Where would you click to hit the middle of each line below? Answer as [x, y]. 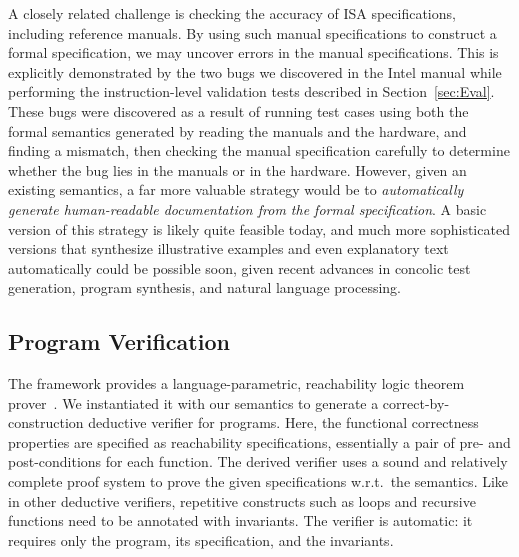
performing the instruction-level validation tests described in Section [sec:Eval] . [251, 91]
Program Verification [119, 341]
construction [46, 422]
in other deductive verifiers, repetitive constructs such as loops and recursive [242, 500]
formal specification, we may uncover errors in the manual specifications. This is [253, 52]
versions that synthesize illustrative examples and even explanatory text [228, 248]
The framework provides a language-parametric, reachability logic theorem [236, 383]
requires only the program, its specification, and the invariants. [201, 539]
